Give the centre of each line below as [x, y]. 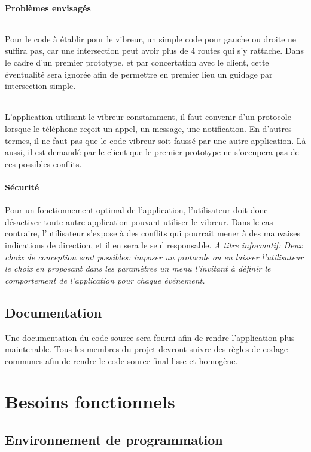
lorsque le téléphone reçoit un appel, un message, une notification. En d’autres [148, 128]
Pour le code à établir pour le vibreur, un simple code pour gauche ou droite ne [151, 39]
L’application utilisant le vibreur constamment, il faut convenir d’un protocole [148, 117]
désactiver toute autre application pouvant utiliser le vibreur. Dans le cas [139, 221]
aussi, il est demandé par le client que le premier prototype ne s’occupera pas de [152, 152]
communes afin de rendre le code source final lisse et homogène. [121, 360]
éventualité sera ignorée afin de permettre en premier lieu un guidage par [139, 74]
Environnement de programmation [114, 440]
